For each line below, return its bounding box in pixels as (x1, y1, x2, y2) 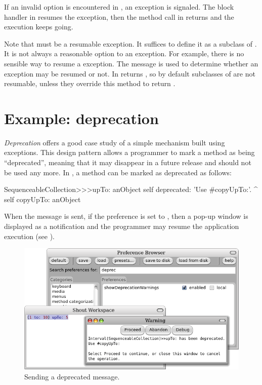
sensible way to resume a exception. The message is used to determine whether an (4, 58, 258, 68)
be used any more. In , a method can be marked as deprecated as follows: (4, 167, 232, 177)
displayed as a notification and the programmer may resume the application (4, 221, 239, 232)
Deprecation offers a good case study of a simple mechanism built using (4, 137, 225, 147)
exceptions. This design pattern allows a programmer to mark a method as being (4, 147, 255, 158)
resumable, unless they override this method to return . (4, 78, 176, 89)
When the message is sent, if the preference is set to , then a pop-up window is (4, 211, 248, 221)
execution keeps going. (4, 21, 73, 32)
